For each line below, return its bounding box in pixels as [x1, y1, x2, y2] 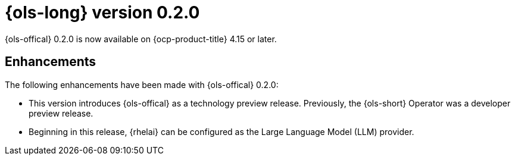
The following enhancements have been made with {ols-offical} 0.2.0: [5, 79, 279, 90]
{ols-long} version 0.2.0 [5, 2, 200, 23]
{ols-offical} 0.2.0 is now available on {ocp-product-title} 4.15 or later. [5, 33, 277, 44]
